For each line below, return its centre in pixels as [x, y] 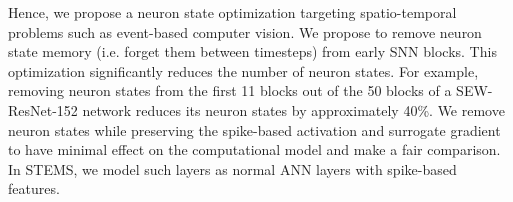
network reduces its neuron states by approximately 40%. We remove [293, 109]
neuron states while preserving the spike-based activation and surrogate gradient [254, 129]
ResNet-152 [43, 109]
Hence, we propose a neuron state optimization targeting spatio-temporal [232, 12]
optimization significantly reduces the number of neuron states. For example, [243, 70]
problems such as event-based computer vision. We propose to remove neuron [245, 31]
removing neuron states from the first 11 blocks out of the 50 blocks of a [230, 90]
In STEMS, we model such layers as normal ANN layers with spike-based [232, 168]
